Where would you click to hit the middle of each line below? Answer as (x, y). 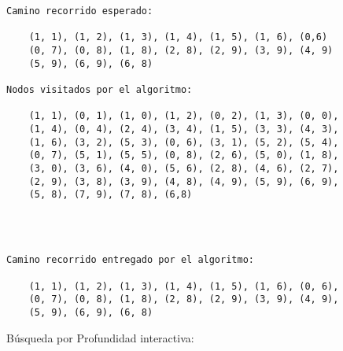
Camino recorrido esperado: (80, 11)
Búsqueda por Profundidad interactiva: (100, 337)
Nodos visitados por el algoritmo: (100, 89)
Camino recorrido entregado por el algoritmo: (130, 260)
